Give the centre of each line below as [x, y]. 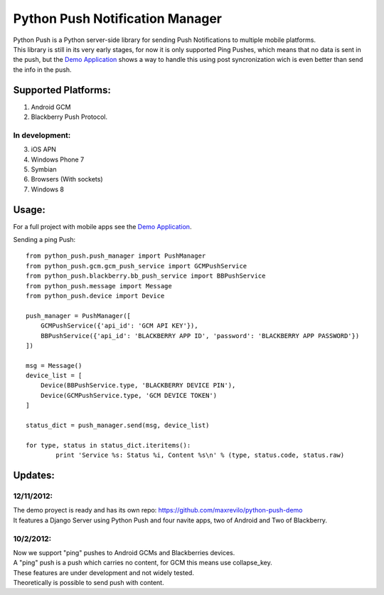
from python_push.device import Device [95, 296]
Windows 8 [47, 189]
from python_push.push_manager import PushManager [116, 256]
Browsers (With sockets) [67, 179]
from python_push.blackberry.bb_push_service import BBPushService [146, 276]
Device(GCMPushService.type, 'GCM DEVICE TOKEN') [128, 395]
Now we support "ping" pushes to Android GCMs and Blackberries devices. [124, 552]
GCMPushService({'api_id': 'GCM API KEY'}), [119, 326]
